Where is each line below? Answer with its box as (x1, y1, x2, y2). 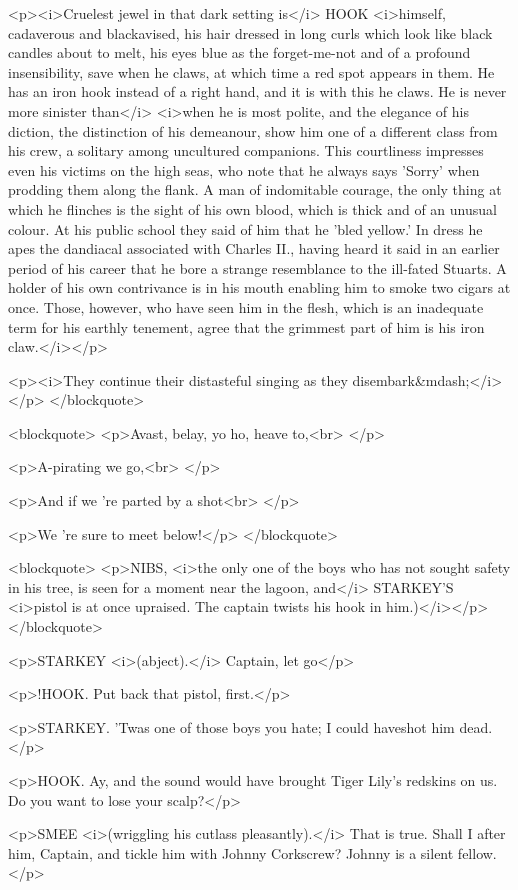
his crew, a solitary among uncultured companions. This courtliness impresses (8, 140, 484, 161)
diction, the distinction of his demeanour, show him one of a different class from (8, 120, 498, 141)
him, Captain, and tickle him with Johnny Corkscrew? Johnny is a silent (8, 842, 454, 863)
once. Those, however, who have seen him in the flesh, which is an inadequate (8, 296, 484, 317)
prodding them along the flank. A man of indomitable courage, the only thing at (8, 179, 502, 200)
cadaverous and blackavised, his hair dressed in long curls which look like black (8, 22, 493, 43)
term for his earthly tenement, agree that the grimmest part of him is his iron (8, 316, 485, 337)
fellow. (457, 842, 497, 863)
